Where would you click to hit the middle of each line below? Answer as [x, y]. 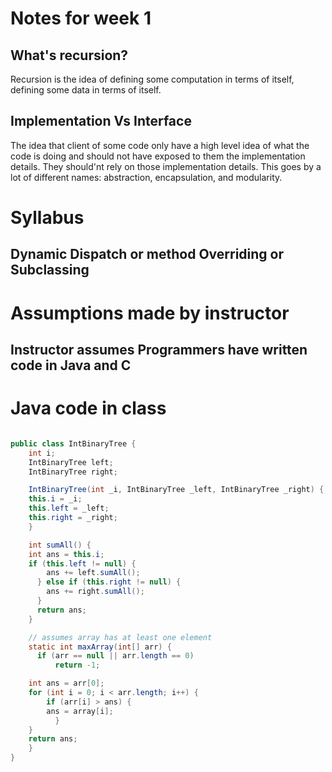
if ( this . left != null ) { [82, 563]
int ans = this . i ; [66, 554]
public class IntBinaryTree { [73, 443]
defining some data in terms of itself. [86, 90]
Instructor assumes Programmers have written [159, 349]
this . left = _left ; [69, 508]
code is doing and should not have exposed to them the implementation [158, 156]
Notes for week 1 [81, 18]
